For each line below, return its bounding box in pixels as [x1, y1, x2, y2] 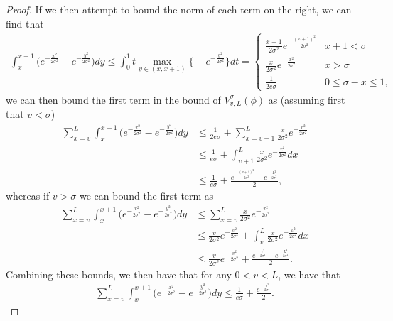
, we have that [278, 266, 340, 281]
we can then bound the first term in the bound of [6, 92, 221, 107]
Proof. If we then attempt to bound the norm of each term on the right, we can [6, 2, 352, 16]
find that [6, 16, 44, 31]
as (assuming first [268, 92, 345, 107]
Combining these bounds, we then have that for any [6, 266, 232, 281]
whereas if [6, 188, 50, 203]
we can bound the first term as [79, 188, 214, 203]
